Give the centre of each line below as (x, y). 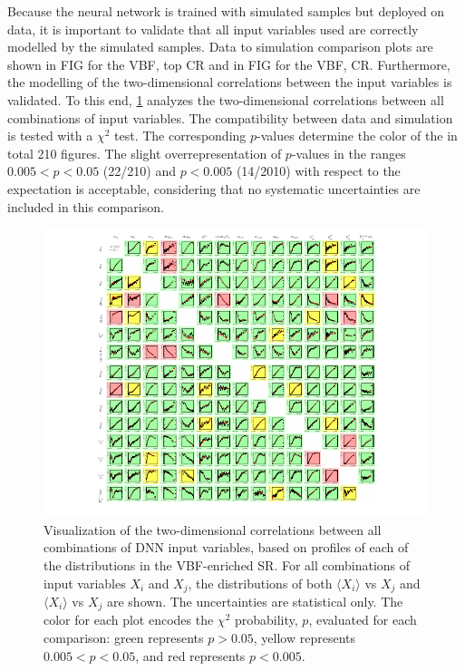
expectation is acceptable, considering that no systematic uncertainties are (214, 188)
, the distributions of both (260, 583)
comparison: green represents (124, 637)
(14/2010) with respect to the (318, 171)
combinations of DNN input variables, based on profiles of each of (226, 547)
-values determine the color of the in (357, 136)
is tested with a (50, 136)
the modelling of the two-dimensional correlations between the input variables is (230, 82)
